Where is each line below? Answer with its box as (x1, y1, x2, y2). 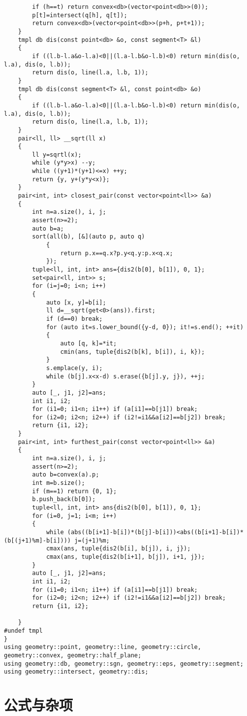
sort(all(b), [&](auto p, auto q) (32, 233, 145, 240)
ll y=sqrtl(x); (32, 151, 82, 158)
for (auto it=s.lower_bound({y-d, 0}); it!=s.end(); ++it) (46, 323, 244, 331)
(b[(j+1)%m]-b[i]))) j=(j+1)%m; (4, 537, 110, 544)
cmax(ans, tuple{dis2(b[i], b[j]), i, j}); (46, 545, 191, 552)
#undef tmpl (4, 627, 43, 634)
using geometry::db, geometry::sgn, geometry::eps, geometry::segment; (4, 660, 244, 667)
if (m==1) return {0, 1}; (32, 487, 117, 495)
